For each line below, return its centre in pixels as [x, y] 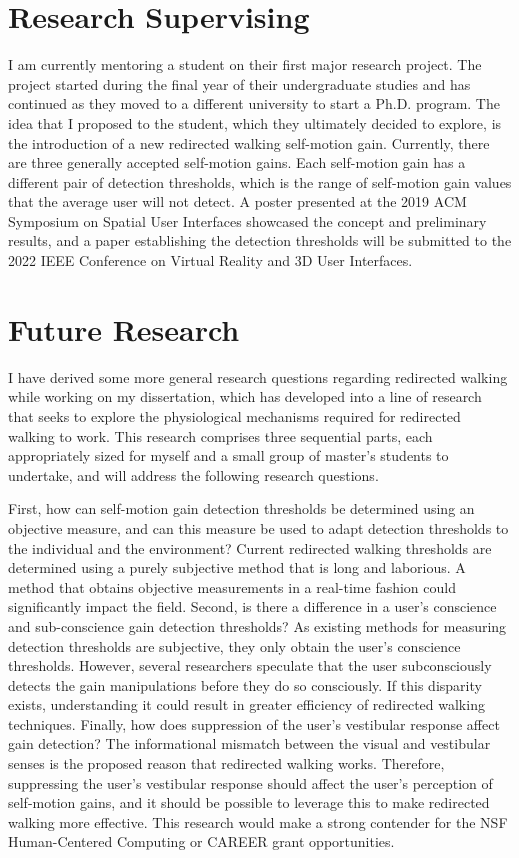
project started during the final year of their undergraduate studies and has [239, 83]
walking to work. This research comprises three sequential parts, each [220, 435]
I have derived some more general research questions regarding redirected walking [258, 376]
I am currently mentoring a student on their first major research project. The [245, 64]
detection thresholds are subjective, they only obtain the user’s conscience [234, 645]
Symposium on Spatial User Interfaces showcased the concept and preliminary [247, 220]
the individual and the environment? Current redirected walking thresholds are [250, 547]
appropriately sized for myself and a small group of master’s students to [228, 455]
